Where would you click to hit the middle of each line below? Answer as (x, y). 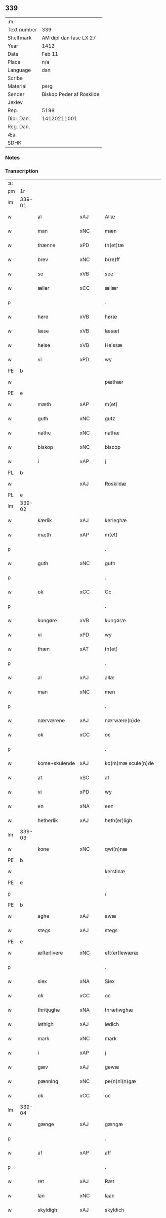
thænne (47, 245)
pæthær (114, 382)
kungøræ (115, 621)
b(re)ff (112, 259)
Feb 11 (50, 54)
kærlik (45, 520)
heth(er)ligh (118, 820)
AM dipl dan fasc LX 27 (69, 38)
